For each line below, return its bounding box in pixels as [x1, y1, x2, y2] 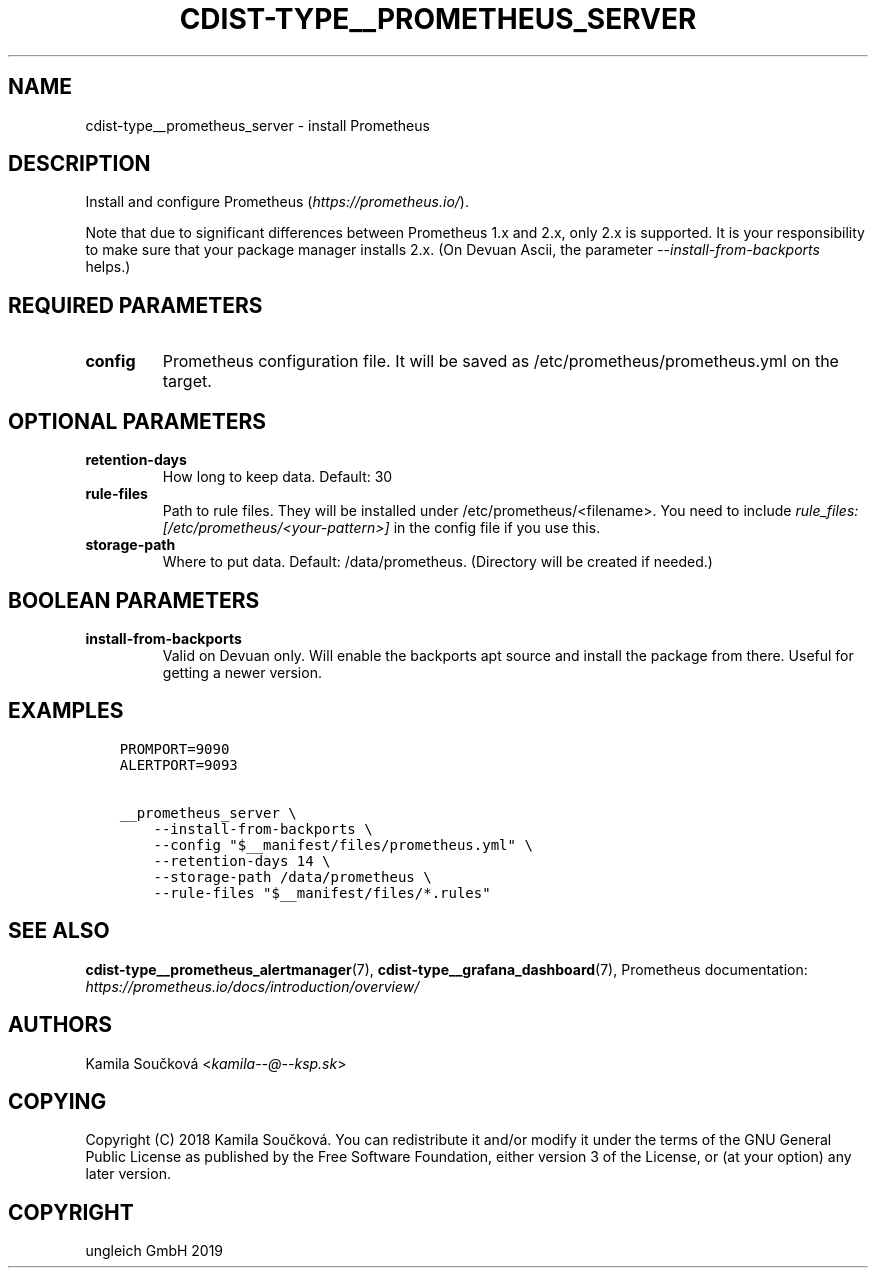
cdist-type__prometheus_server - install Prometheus [85, 116, 430, 134]
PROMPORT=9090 [119, 740, 230, 757]
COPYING [8, 1088, 107, 1114]
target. [162, 371, 212, 392]
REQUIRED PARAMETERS [8, 292, 263, 318]
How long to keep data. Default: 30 [162, 468, 393, 486]
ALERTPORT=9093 [119, 756, 238, 773]
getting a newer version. [162, 663, 322, 681]
